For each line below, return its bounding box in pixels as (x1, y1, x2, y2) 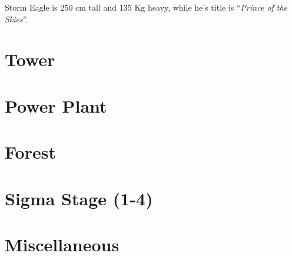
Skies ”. (5, 12, 28, 25)
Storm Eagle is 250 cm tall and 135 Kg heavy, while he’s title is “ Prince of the (5, 1, 288, 13)
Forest (5, 140, 56, 164)
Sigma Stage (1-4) (5, 186, 153, 210)
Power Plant (5, 93, 107, 117)
